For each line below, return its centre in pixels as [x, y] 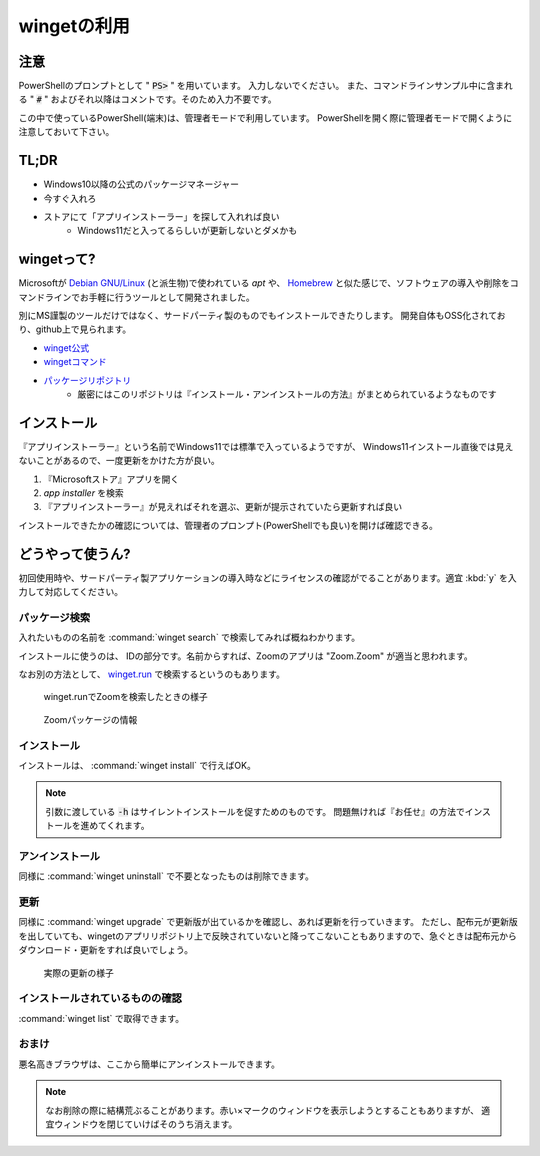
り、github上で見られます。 [75, 329]
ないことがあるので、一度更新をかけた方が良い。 [119, 461]
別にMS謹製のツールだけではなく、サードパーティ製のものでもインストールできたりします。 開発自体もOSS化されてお [262, 315]
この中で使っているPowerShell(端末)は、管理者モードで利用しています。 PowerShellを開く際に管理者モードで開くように [265, 117]
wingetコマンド [75, 362]
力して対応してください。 [71, 592]
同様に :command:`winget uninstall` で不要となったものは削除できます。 [166, 876]
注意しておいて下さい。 [66, 132]
